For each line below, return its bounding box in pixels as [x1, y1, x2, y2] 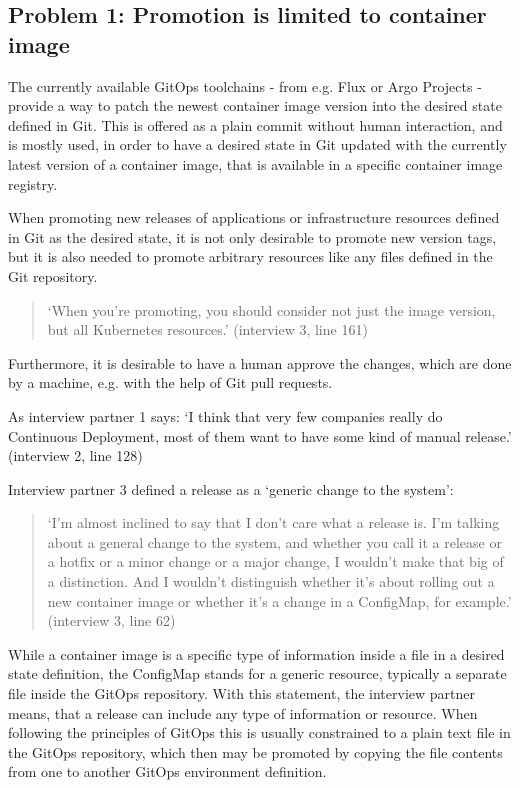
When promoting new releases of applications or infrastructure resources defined [8, 207, 500, 228]
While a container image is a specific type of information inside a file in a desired [8, 643, 505, 664]
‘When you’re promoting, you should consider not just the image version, [47, 299, 496, 320]
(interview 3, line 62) [47, 610, 176, 631]
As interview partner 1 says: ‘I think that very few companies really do [8, 405, 443, 426]
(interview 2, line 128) [8, 445, 143, 466]
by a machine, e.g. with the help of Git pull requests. [8, 372, 333, 393]
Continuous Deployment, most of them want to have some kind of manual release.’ [8, 425, 512, 446]
